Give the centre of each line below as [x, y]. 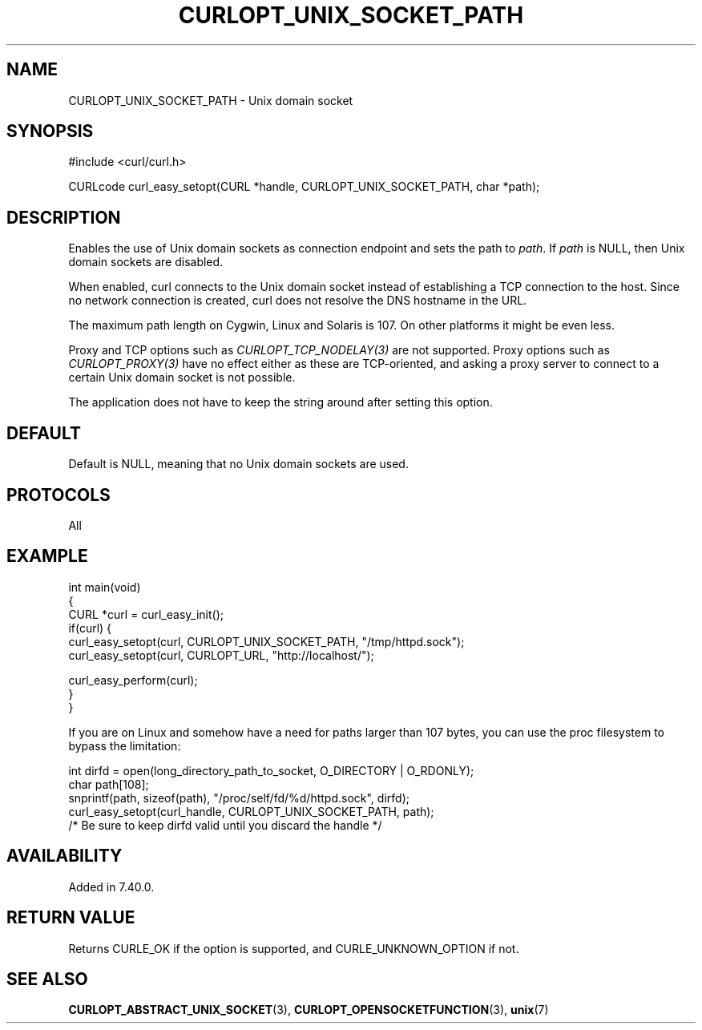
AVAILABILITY [65, 856]
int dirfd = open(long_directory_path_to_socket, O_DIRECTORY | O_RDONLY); [271, 770]
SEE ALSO [47, 979]
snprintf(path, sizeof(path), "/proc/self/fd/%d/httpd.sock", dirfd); [239, 798]
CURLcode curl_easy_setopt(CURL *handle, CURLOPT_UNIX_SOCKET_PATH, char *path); [304, 187]
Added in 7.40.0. [111, 887]
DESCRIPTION [64, 217]
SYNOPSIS [50, 131]
